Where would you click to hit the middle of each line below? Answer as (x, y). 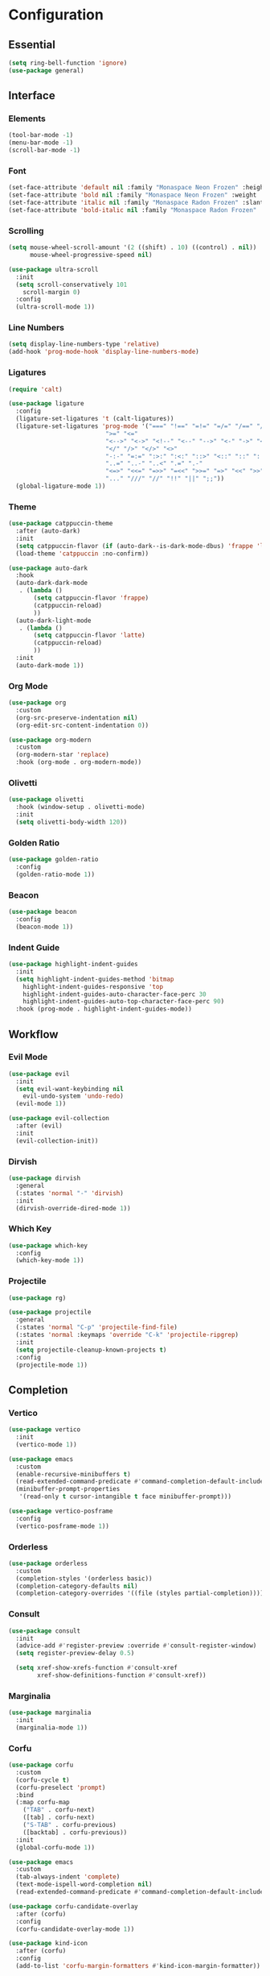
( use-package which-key (48, 1245)
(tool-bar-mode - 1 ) (41, 135)
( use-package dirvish (45, 1178)
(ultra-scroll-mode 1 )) (55, 307)
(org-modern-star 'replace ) (63, 755)
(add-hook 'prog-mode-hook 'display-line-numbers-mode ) (104, 352)
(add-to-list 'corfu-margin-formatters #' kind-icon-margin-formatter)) (138, 1966)
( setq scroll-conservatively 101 (72, 284)
